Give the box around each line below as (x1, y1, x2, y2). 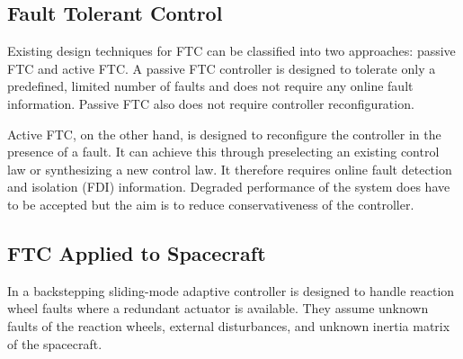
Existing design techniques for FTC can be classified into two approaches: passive (7, 41, 456, 60)
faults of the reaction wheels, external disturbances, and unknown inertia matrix (7, 316, 450, 335)
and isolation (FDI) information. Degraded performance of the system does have (7, 177, 450, 196)
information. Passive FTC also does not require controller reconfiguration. (7, 94, 414, 112)
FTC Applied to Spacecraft (7, 238, 266, 266)
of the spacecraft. (7, 334, 102, 353)
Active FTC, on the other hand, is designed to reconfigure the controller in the (7, 124, 441, 143)
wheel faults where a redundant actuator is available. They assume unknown (7, 299, 429, 318)
